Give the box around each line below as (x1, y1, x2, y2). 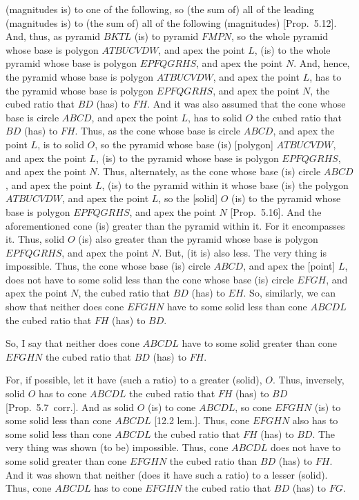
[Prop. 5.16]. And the (230, 204, 322, 219)
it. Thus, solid (6, 232, 65, 246)
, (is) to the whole (254, 42, 331, 57)
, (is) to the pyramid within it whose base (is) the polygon (101, 177, 349, 192)
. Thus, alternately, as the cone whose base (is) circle (97, 164, 321, 179)
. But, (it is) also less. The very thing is (159, 245, 327, 259)
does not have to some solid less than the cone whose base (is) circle (6, 272, 294, 286)
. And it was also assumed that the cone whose (147, 97, 346, 111)
